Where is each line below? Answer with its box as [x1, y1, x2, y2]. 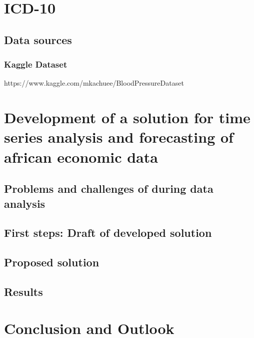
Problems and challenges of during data [4, 181, 213, 196]
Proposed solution [4, 254, 99, 270]
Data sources [4, 32, 72, 47]
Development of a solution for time [4, 107, 250, 128]
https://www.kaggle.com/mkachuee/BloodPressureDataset [4, 78, 184, 88]
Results [4, 283, 43, 299]
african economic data [4, 146, 158, 167]
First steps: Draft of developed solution [4, 225, 212, 240]
